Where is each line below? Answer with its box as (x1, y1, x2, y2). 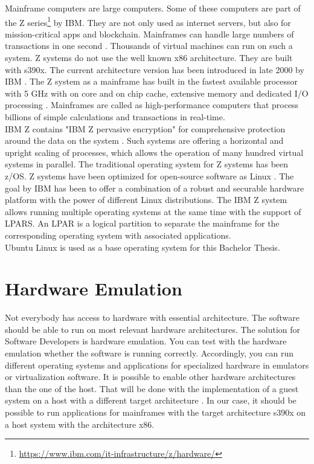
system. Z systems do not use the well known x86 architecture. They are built (5, 51, 293, 64)
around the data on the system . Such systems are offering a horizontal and (5, 134, 284, 147)
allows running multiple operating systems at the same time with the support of (5, 205, 301, 217)
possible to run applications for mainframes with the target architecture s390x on (5, 406, 306, 418)
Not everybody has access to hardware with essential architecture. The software (5, 311, 300, 324)
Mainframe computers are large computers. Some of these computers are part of (5, 2, 301, 14)
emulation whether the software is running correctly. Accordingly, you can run (5, 347, 294, 359)
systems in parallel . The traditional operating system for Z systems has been (5, 158, 289, 170)
